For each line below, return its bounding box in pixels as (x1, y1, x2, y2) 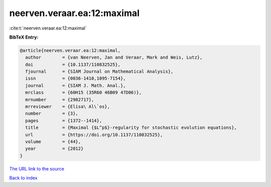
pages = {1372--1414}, (25, 118, 102, 123)
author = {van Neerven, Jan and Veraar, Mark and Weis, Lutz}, (25, 55, 203, 60)
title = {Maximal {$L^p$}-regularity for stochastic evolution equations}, (25, 125, 237, 130)
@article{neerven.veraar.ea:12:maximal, (20, 48, 120, 53)
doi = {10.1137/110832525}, (25, 62, 120, 67)
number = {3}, (25, 111, 79, 116)
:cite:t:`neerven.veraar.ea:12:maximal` (9, 25, 87, 31)
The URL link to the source (9, 165, 65, 171)
